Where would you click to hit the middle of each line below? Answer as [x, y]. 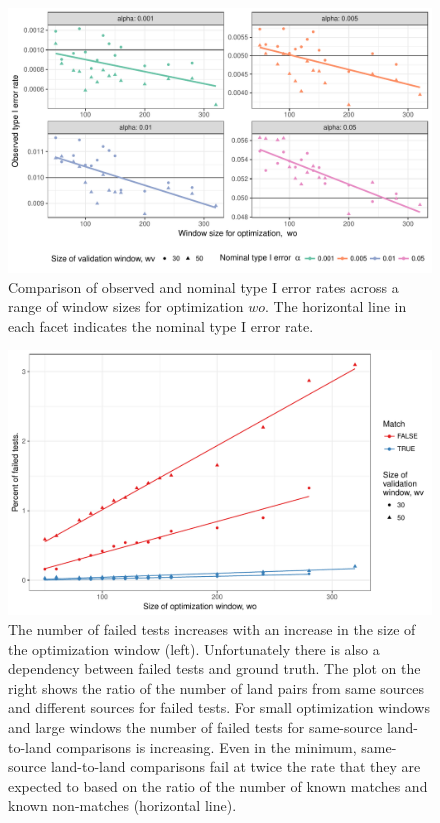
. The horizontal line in [336, 306]
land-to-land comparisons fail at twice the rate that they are [235, 766]
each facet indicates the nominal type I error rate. [161, 325]
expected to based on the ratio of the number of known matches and [218, 785]
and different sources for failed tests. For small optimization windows [219, 707]
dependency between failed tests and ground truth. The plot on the [214, 668]
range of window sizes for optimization [126, 306]
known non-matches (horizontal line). [122, 805]
